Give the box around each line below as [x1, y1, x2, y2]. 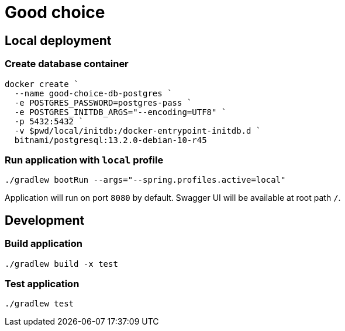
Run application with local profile [5, 154, 164, 166]
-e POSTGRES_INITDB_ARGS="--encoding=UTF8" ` [14, 107, 227, 117]
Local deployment [5, 33, 112, 48]
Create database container [5, 58, 129, 70]
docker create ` [5, 79, 79, 89]
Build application [5, 238, 82, 250]
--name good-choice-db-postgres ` [14, 88, 172, 98]
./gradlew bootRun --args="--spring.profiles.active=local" [5, 175, 286, 185]
